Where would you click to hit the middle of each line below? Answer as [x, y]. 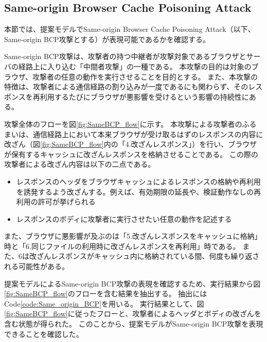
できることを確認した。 [44, 334]
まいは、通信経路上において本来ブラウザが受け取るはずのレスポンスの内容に [134, 134]
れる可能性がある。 [37, 266]
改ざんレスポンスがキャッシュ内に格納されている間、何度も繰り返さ [144, 256]
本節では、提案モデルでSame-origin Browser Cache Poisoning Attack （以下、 [130, 29]
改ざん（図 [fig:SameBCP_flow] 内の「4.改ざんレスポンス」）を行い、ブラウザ [131, 144]
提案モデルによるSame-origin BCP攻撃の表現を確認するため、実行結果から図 [132, 283]
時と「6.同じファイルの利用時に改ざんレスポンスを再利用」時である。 [122, 246]
